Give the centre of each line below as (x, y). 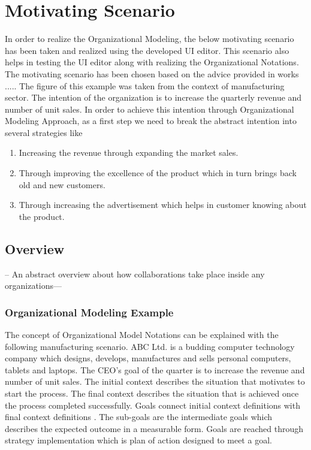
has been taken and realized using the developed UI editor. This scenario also (147, 50)
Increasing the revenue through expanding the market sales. (129, 152)
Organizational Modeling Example (89, 312)
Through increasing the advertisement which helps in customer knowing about (163, 205)
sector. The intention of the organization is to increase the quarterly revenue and (153, 97)
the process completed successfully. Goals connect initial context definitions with (153, 405)
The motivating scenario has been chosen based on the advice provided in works (152, 73)
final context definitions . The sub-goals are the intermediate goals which (139, 417)
